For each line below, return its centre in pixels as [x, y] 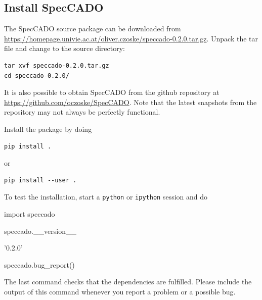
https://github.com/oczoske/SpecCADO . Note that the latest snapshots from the [130, 102]
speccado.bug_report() [39, 264]
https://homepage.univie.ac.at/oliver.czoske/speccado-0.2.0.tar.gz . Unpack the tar [131, 38]
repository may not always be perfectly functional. [82, 112]
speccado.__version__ [40, 231]
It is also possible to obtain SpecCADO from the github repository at [112, 92]
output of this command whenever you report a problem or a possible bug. [120, 291]
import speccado [30, 213]
